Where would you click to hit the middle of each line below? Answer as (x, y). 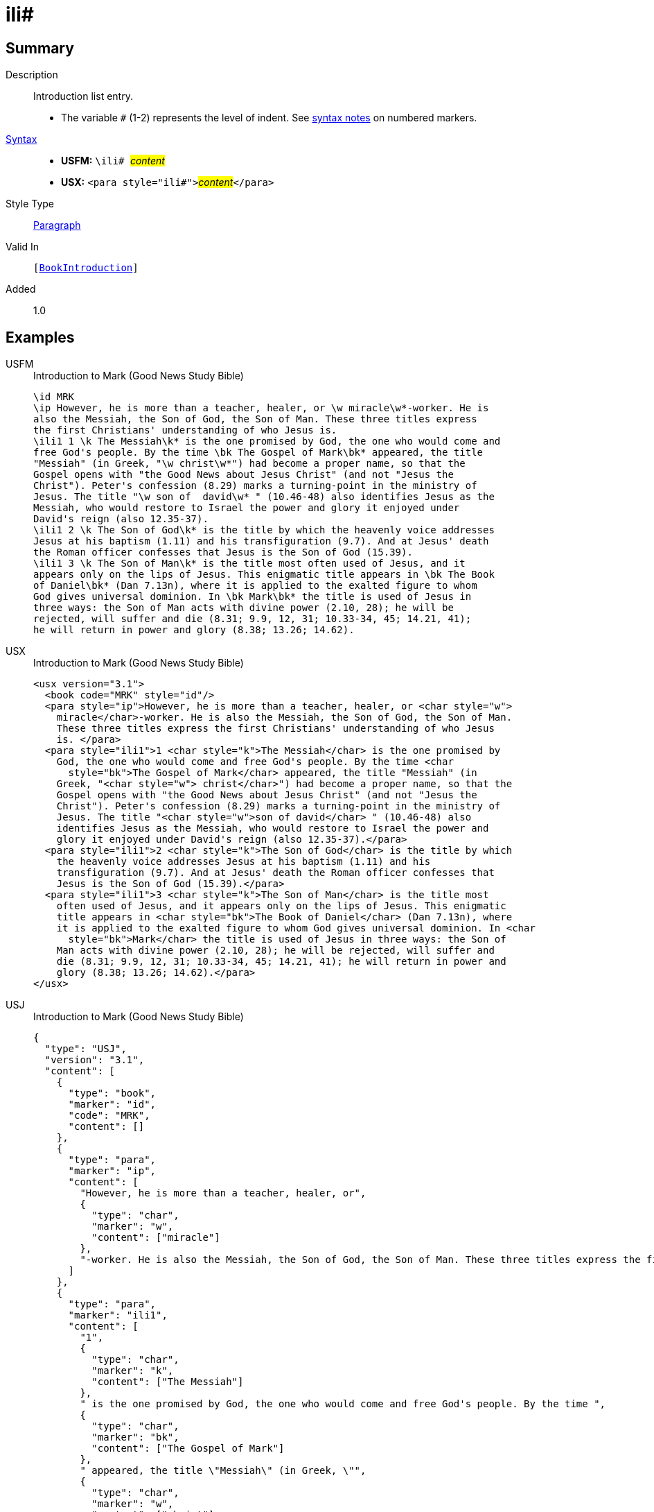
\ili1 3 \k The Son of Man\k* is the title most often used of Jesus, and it (249, 564)
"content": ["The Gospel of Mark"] (188, 1449)
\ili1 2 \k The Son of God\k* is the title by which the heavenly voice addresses (264, 530)
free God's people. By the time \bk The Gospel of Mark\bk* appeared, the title (258, 453)
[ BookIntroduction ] (86, 268)
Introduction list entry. (83, 96)
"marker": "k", (133, 1371)
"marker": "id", (112, 1105)
